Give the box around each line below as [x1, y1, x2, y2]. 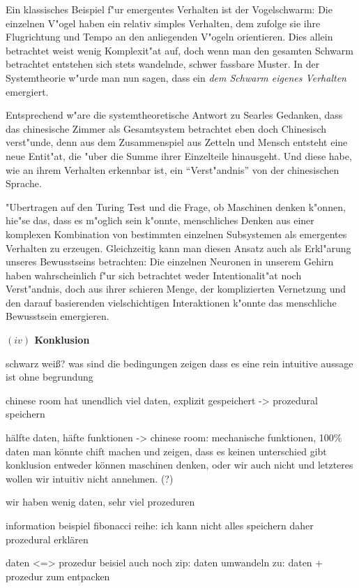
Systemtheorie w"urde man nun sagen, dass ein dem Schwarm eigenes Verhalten [6, 70, 346, 84]
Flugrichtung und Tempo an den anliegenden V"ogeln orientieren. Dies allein [6, 29, 333, 44]
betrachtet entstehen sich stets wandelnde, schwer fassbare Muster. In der [6, 57, 320, 71]
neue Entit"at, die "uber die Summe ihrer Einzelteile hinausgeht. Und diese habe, [6, 148, 352, 163]
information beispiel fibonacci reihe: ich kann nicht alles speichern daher [6, 518, 314, 532]
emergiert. [6, 84, 49, 98]
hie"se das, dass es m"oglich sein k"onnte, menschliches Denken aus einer [6, 213, 314, 228]
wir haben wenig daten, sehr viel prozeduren [6, 494, 195, 509]
